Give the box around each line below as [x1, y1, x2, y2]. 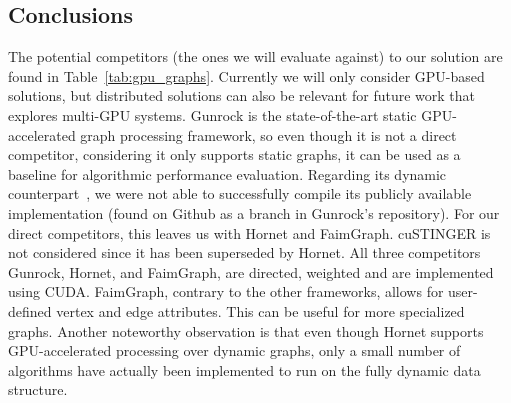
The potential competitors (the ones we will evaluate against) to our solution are [8, 46, 503, 67]
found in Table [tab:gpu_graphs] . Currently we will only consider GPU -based [8, 65, 485, 86]
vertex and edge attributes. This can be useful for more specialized [56, 300, 465, 321]
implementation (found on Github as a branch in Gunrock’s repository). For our [8, 202, 500, 223]
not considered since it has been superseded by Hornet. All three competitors [8, 242, 481, 263]
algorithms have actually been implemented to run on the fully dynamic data [8, 359, 481, 380]
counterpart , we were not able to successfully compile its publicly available [8, 183, 472, 204]
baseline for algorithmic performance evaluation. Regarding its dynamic [8, 163, 447, 184]
